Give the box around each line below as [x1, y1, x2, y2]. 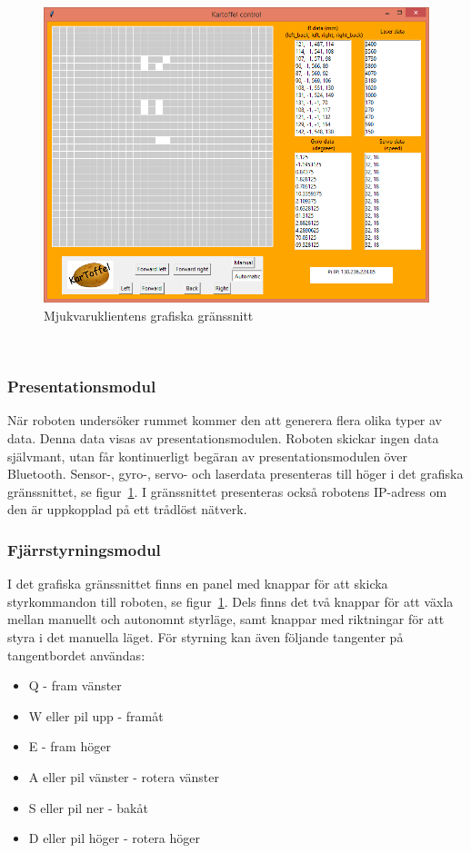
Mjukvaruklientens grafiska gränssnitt [44, 306, 254, 324]
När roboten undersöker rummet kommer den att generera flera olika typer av [7, 411, 443, 430]
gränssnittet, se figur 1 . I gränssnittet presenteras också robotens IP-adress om [7, 481, 447, 501]
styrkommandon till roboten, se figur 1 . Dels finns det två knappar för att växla [7, 591, 454, 610]
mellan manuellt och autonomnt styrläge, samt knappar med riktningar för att [7, 610, 445, 629]
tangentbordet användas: [7, 645, 145, 664]
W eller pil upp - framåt [28, 706, 164, 725]
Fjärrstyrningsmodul [7, 538, 161, 560]
